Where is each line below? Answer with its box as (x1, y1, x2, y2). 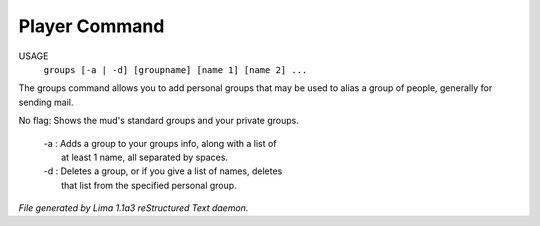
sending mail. (18, 96, 74, 108)
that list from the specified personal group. (61, 179, 237, 191)
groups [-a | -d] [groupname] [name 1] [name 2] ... (43, 64, 308, 75)
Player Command (18, 15, 165, 37)
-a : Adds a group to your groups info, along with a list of (43, 137, 277, 149)
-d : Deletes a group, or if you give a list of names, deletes (43, 165, 283, 177)
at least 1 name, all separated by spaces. (61, 151, 229, 163)
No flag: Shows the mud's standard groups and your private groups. (18, 115, 299, 127)
